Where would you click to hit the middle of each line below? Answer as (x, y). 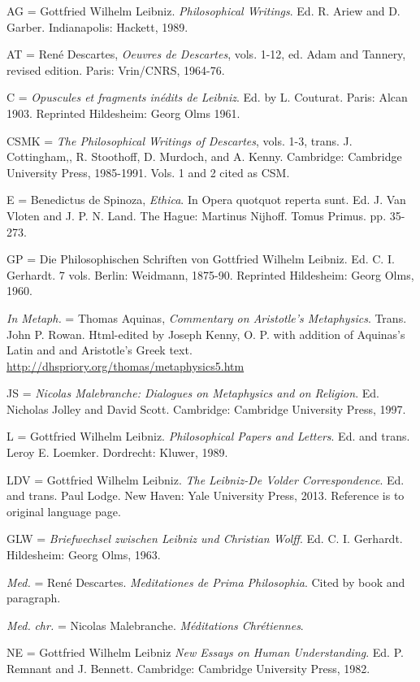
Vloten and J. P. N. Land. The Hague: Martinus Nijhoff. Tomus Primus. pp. (197, 215)
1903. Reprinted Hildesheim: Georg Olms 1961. (123, 113)
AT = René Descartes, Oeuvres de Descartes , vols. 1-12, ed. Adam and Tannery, (206, 54)
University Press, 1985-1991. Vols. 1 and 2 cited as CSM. (148, 172)
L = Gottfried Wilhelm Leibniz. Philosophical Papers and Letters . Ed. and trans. (208, 436)
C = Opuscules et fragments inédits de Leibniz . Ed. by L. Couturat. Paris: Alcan (207, 97)
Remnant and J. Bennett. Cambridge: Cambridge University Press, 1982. (188, 668)
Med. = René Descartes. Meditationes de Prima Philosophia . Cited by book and (206, 582)
